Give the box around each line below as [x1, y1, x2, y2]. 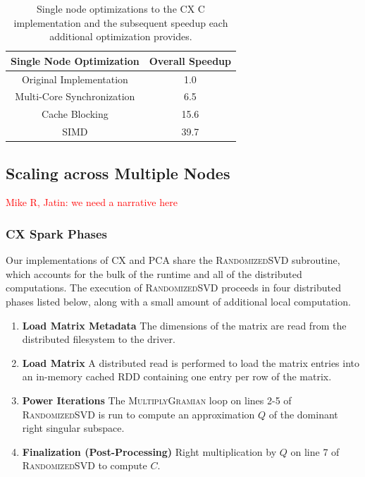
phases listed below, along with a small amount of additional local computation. [6, 294, 351, 309]
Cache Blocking [42, 107, 109, 121]
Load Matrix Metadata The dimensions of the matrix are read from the [22, 318, 347, 332]
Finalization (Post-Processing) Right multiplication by [22, 444, 277, 459]
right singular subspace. [22, 421, 125, 435]
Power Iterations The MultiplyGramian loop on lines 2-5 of [22, 393, 292, 408]
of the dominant [268, 406, 338, 421]
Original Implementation [21, 71, 128, 86]
